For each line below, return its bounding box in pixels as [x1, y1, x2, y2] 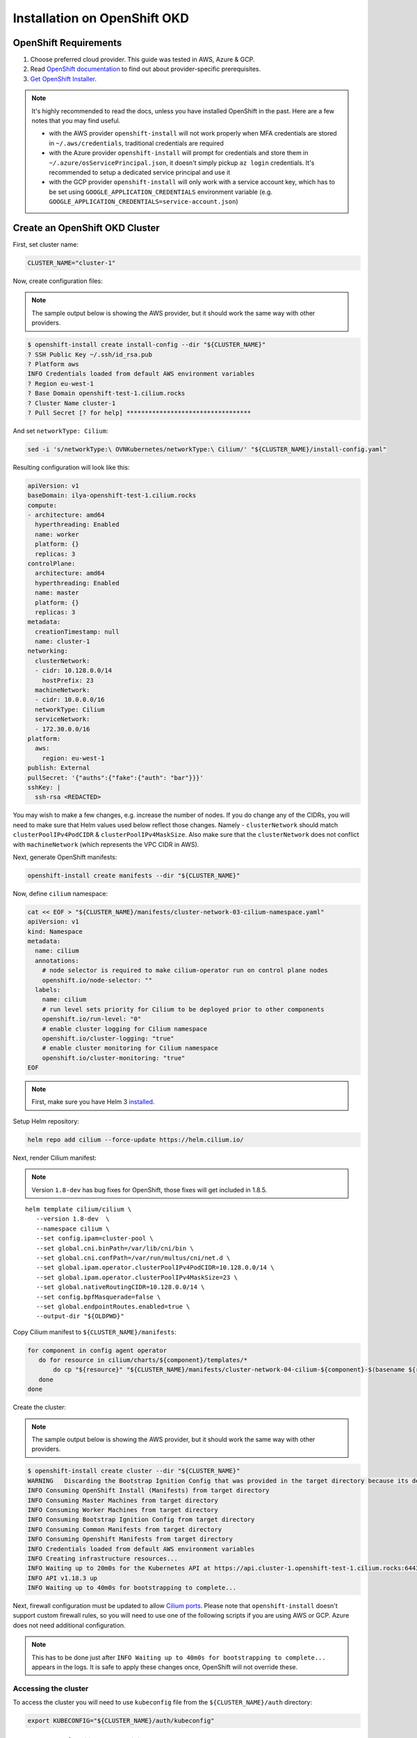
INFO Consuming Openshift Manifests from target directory [27, 1535, 233, 1543]
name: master [35, 589, 79, 597]
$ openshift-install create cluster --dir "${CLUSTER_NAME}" [27, 1467, 240, 1475]
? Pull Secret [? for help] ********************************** [27, 409, 252, 416]
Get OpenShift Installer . [30, 74, 97, 83]
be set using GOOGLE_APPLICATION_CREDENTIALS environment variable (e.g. [49, 188, 272, 196]
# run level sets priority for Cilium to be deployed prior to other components [42, 1005, 325, 1013]
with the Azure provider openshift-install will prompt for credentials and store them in [49, 149, 309, 157]
